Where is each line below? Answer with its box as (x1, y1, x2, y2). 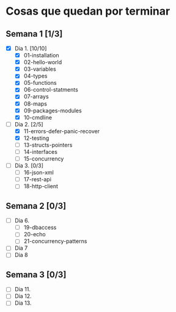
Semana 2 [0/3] (5, 200, 67, 211)
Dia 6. (14, 217, 30, 224)
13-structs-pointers (23, 141, 73, 148)
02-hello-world (23, 59, 62, 66)
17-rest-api (23, 176, 51, 183)
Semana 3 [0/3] (5, 269, 67, 280)
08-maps (23, 100, 47, 107)
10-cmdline (23, 114, 53, 121)
